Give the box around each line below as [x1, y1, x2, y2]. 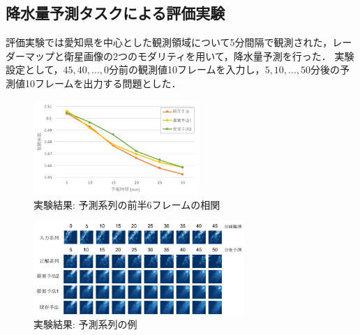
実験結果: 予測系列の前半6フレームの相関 [33, 197, 220, 211]
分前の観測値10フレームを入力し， [109, 62, 265, 77]
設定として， [6, 62, 63, 77]
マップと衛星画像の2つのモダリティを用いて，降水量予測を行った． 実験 [24, 48, 354, 63]
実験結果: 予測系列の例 [33, 317, 137, 332]
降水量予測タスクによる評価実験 [6, 2, 225, 24]
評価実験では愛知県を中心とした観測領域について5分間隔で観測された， [6, 35, 333, 50]
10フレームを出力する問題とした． [24, 75, 181, 90]
